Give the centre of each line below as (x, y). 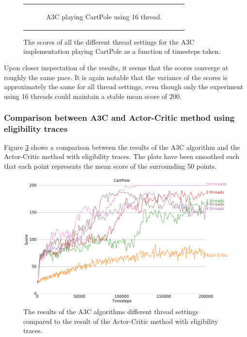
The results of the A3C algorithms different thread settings (111, 312)
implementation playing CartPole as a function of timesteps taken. (122, 51)
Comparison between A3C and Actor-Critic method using (119, 118)
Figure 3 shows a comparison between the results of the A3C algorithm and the (122, 147)
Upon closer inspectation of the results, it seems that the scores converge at (116, 68)
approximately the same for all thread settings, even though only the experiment (124, 87)
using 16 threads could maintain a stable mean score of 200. (93, 96)
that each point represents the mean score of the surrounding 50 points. (110, 166)
